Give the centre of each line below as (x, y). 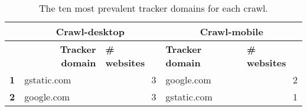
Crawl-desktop (90, 31)
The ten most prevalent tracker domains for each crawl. (153, 8)
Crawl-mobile (231, 31)
